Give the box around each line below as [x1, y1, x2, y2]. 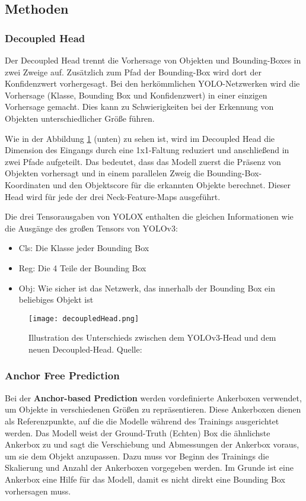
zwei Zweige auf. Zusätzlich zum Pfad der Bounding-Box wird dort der [5, 65, 262, 78]
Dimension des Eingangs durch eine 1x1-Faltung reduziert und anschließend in [5, 144, 289, 156]
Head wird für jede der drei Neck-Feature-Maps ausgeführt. [5, 190, 221, 202]
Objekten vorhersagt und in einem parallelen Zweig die [5, 167, 205, 179]
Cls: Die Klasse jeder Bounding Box [18, 242, 149, 254]
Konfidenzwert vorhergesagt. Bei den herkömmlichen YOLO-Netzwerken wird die [5, 77, 300, 90]
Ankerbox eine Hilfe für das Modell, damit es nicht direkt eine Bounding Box [5, 473, 285, 485]
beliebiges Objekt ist [18, 293, 94, 306]
